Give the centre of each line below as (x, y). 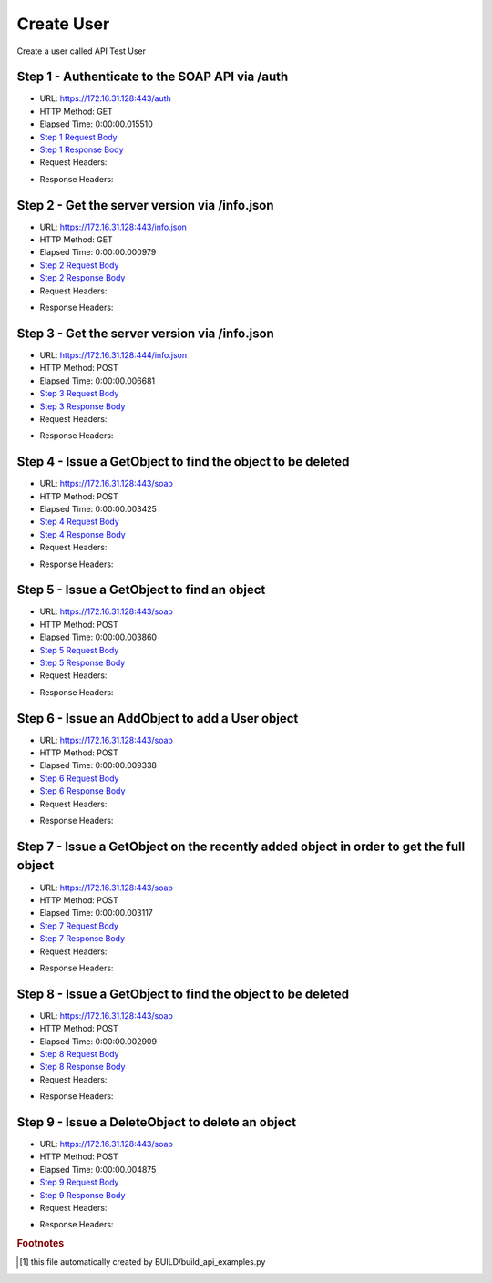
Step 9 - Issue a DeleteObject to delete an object (156, 1122)
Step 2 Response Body (82, 278)
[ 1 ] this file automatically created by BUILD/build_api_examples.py (143, 1262)
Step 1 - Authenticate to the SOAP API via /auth (153, 77)
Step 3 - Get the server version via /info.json (146, 333)
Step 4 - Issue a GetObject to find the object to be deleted (183, 462)
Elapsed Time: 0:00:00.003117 (97, 913)
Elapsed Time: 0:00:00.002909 (98, 1041)
